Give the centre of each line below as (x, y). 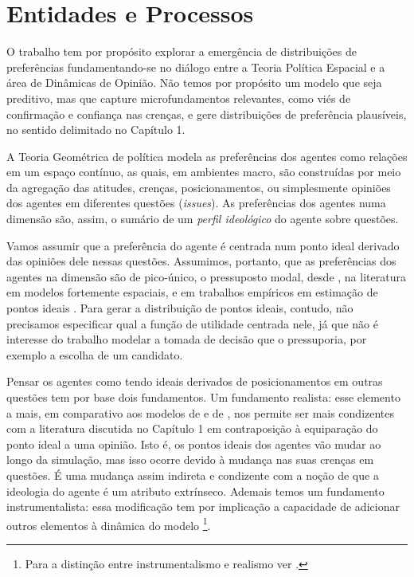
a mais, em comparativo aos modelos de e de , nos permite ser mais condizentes (201, 412)
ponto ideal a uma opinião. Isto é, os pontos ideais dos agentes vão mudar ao (194, 444)
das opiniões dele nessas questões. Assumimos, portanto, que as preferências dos (201, 261)
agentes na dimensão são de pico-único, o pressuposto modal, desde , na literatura (206, 276)
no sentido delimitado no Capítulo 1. (96, 130)
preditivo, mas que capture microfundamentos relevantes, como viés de (179, 98)
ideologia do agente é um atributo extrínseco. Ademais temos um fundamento (195, 491)
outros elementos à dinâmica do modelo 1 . (109, 524)
